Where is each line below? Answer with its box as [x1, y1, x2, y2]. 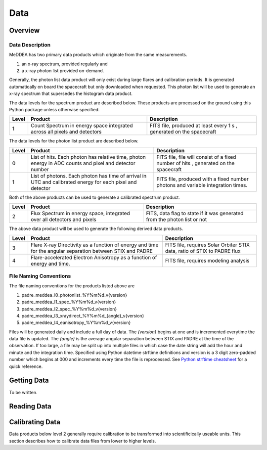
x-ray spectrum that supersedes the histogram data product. [9, 90, 133, 96]
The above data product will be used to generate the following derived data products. [9, 225, 183, 232]
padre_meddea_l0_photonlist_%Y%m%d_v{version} [21, 292, 127, 298]
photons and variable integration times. [156, 181, 248, 188]
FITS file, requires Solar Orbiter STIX [165, 241, 250, 248]
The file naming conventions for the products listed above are [9, 283, 135, 289]
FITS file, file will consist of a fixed [156, 153, 236, 160]
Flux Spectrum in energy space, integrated [30, 210, 131, 217]
